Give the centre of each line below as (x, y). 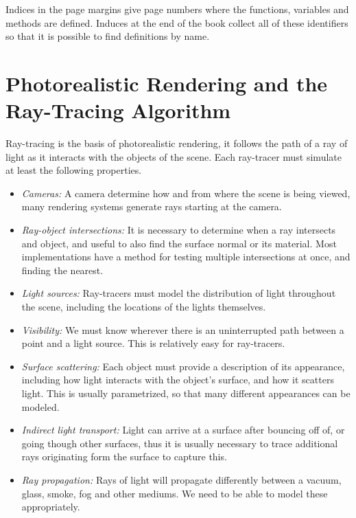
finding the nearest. (62, 270)
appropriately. (51, 507)
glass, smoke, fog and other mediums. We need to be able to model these (175, 493)
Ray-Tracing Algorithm (118, 110)
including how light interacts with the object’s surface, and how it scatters (178, 380)
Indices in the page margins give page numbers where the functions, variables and (177, 9)
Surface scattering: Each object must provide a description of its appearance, (183, 366)
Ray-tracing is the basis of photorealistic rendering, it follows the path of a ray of (177, 143)
